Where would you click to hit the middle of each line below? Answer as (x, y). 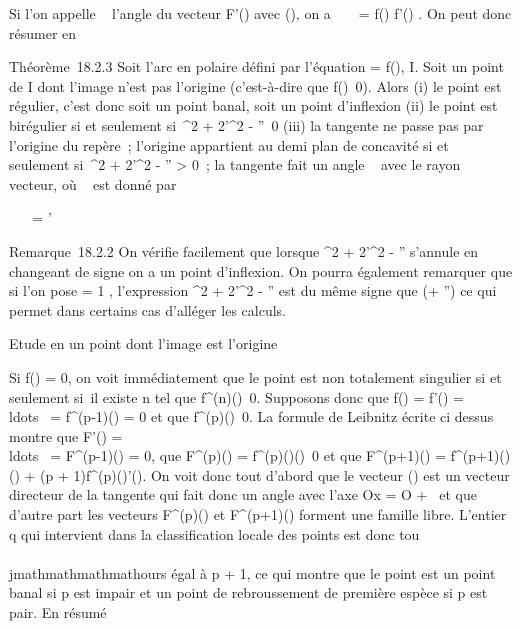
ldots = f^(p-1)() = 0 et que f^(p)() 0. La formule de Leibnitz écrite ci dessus (251, 416)
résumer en (43, 32)
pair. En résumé (58, 612)
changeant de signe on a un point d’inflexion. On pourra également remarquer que (261, 270)
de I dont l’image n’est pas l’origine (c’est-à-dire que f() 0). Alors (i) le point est (255, 85)
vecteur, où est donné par (93, 183)
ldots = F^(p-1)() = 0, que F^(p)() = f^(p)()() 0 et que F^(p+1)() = (228, 455)
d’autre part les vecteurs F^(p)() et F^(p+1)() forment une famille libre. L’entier (258, 514)
